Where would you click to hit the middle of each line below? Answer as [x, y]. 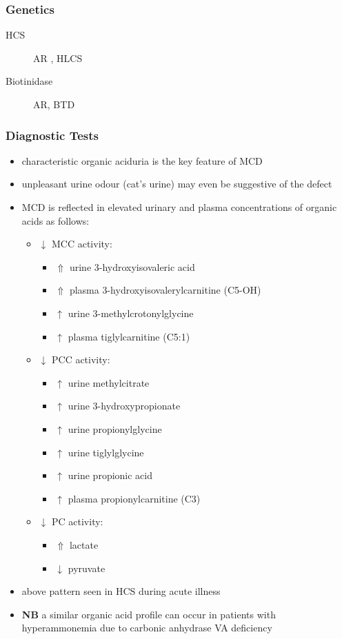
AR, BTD [54, 104]
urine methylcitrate [109, 382]
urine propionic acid [110, 475]
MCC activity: [82, 244]
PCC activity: [81, 359]
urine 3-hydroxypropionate [124, 406]
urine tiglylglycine [106, 452]
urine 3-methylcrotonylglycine [131, 313]
